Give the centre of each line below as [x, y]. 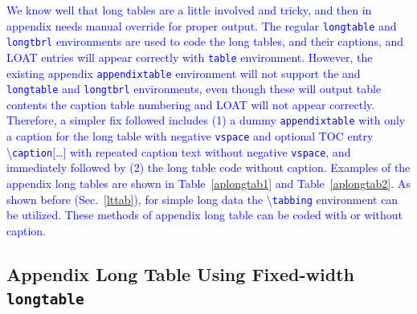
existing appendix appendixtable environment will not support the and [184, 73]
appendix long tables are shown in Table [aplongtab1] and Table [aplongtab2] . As [208, 184]
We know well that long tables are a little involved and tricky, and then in [189, 10]
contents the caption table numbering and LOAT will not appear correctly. [191, 104]
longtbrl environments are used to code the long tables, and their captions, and [205, 41]
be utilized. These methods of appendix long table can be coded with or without [204, 215]
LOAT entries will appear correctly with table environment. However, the [190, 57]
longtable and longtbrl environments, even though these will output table [194, 89]
